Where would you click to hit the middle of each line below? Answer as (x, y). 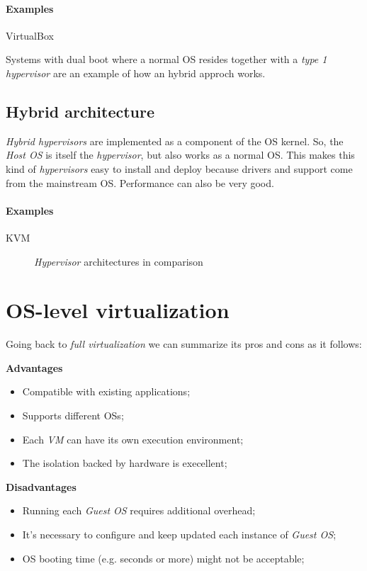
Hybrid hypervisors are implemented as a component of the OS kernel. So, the (175, 141)
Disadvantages (41, 486)
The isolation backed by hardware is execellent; (125, 463)
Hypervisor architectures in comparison (119, 261)
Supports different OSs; (73, 415)
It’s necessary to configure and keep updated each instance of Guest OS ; (179, 535)
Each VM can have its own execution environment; (133, 439)
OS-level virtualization (118, 310)
